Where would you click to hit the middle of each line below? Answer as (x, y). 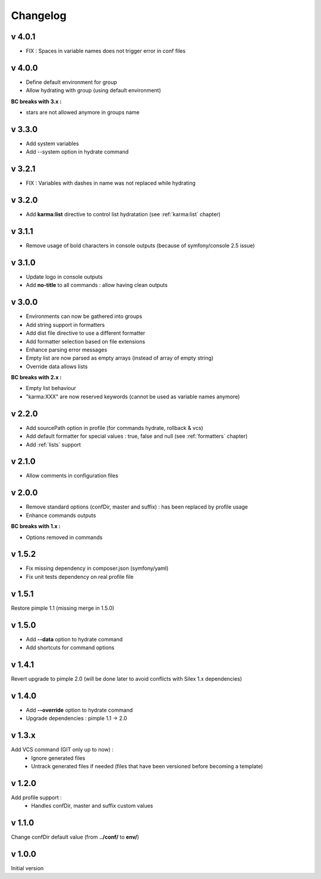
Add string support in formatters (65, 325)
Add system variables (53, 144)
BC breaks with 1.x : (36, 526)
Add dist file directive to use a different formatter (86, 333)
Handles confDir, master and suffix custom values (92, 806)
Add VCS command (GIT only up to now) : (62, 750)
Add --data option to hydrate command (74, 639)
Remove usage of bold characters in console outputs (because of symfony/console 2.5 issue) (140, 246)
